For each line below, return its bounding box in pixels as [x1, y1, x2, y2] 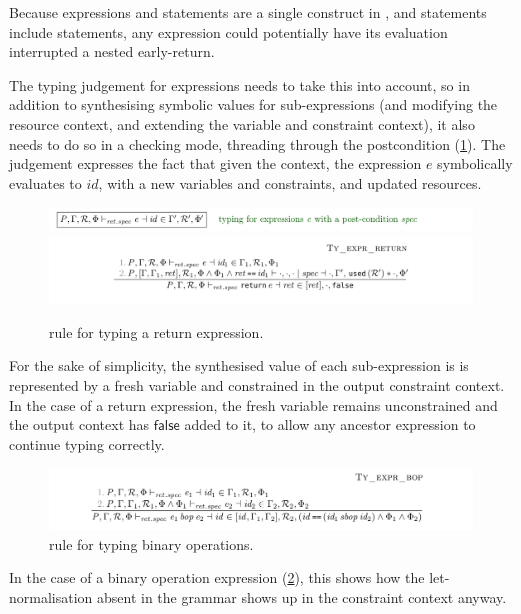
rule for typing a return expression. [49, 321, 264, 342]
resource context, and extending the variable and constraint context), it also [9, 113, 475, 134]
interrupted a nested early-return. [9, 41, 215, 62]
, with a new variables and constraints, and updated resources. [98, 172, 482, 193]
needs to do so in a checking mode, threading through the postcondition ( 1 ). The [9, 133, 506, 154]
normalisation [9, 586, 93, 607]
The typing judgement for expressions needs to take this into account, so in [9, 74, 470, 95]
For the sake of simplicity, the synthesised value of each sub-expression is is [9, 355, 469, 376]
